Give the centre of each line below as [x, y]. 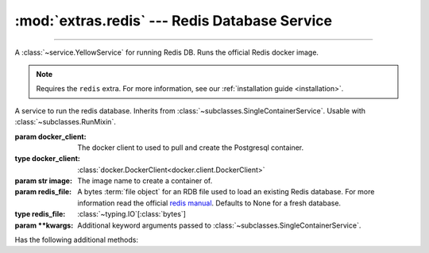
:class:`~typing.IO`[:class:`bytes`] [132, 214]
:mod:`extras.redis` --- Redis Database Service [174, 21]
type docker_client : [48, 159]
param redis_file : [43, 192]
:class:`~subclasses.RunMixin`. [66, 122]
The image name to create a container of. [145, 181]
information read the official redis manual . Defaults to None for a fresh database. [209, 203]
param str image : [44, 181]
